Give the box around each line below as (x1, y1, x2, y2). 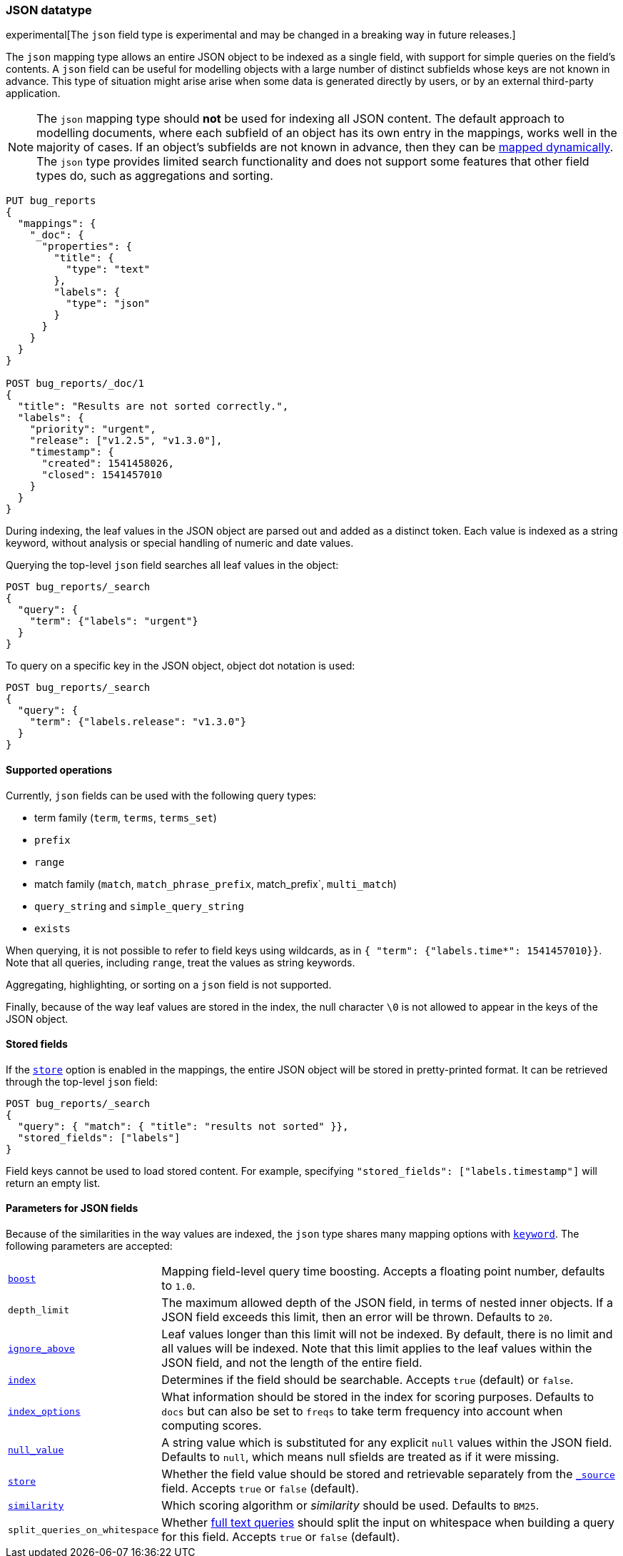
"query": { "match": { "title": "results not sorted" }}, (17, 1120, 349, 1132)
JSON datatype (6, 3, 92, 17)
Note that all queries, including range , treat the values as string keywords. (6, 956, 355, 969)
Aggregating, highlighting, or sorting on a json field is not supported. (6, 978, 332, 991)
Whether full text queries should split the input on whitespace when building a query (161, 1515, 614, 1530)
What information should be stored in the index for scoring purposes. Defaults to (161, 1390, 594, 1405)
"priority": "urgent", (29, 423, 156, 435)
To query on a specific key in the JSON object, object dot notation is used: (6, 660, 355, 672)
